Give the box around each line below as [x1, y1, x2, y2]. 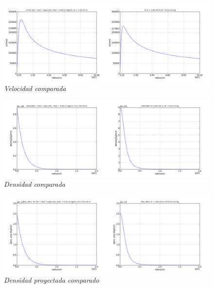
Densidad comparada [4, 179, 65, 189]
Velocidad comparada [4, 83, 66, 93]
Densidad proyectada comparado [4, 274, 99, 285]
